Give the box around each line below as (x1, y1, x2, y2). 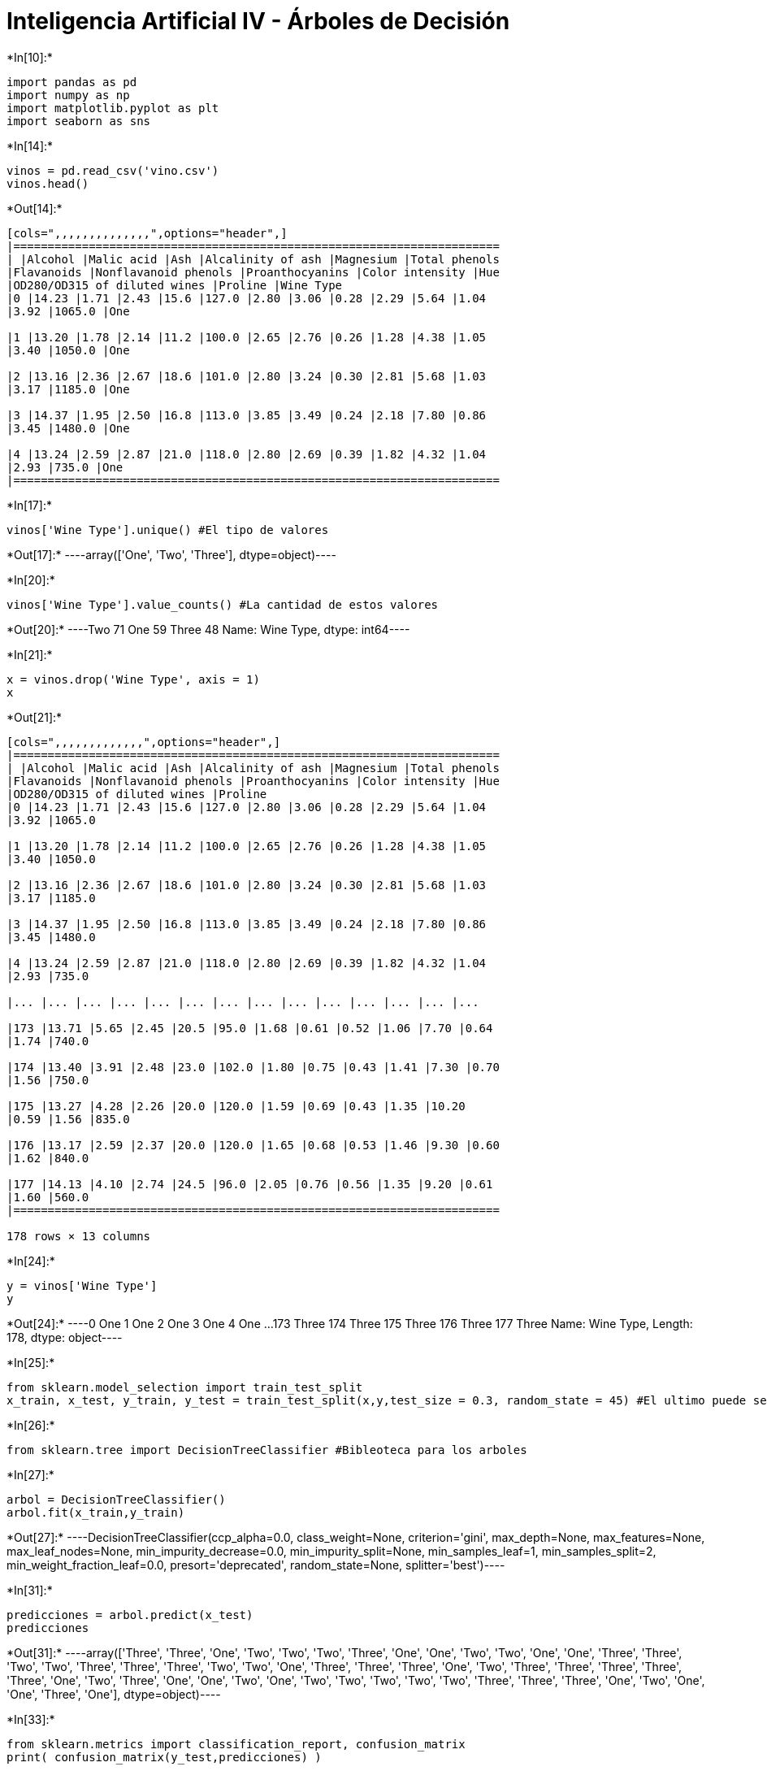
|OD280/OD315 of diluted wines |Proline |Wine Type (6, 278, 343, 292)
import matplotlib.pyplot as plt (6, 101, 219, 115)
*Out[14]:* (6, 201, 63, 215)
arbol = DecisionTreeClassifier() (6, 1492, 226, 1506)
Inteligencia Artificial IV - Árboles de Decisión (6, 7, 510, 35)
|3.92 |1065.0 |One (6, 304, 130, 318)
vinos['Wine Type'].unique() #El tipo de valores (6, 523, 329, 536)
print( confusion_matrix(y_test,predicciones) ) (6, 1750, 322, 1764)
